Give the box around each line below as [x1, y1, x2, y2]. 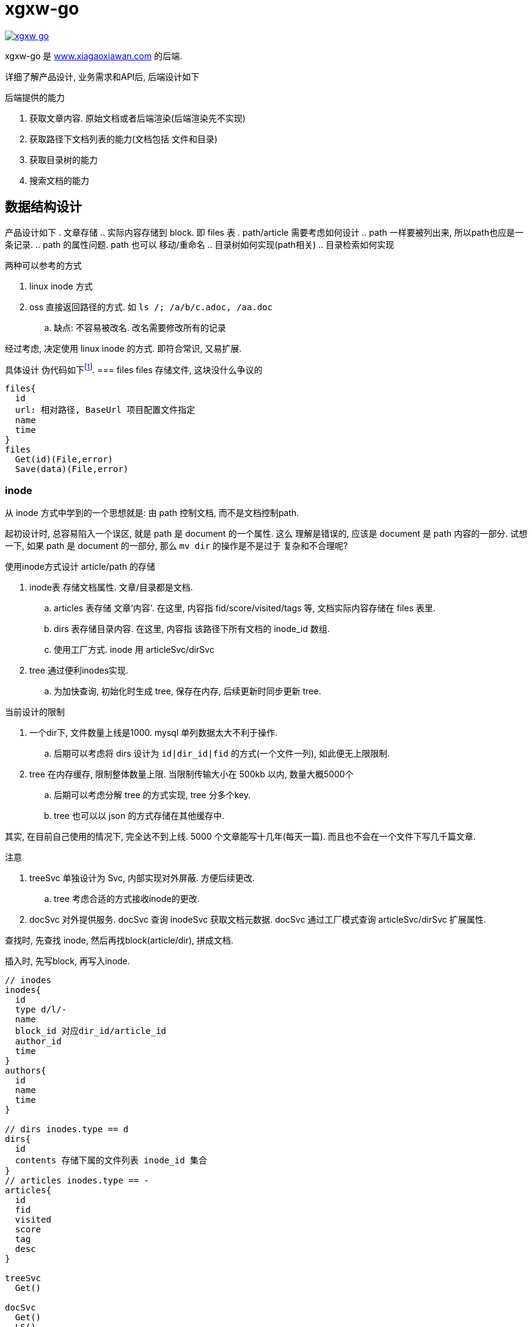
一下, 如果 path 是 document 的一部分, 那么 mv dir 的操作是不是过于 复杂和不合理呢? [5, 540, 348, 551]
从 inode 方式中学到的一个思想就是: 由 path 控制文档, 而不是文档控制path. [5, 507, 299, 518]
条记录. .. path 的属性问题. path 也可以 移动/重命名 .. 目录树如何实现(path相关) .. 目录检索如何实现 [5, 239, 395, 250]
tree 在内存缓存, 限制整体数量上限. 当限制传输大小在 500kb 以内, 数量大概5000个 [29, 769, 354, 779]
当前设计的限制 [5, 707, 65, 717]
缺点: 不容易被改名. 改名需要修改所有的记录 [54, 322, 226, 333]
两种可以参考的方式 [5, 260, 82, 271]
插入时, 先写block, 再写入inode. [5, 956, 130, 966]
